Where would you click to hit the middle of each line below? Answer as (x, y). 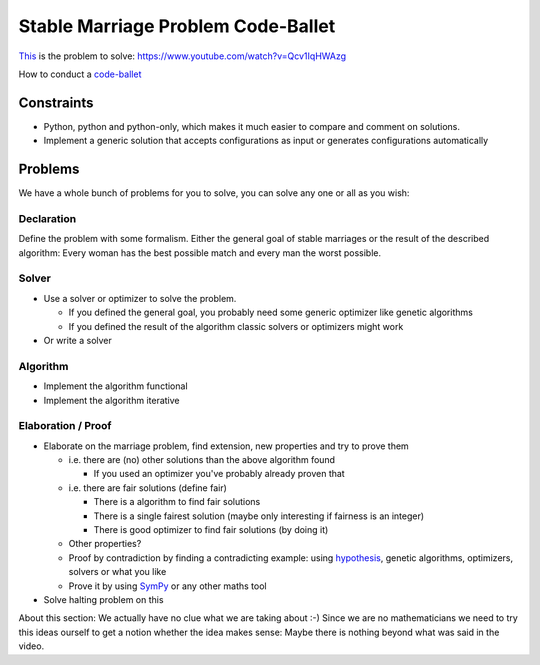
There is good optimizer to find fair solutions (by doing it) (211, 529)
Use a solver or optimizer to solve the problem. (140, 298)
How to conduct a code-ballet (80, 74)
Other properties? (105, 544)
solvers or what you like (117, 572)
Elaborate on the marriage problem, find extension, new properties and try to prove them (226, 446)
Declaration (47, 218)
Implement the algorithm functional (116, 386)
